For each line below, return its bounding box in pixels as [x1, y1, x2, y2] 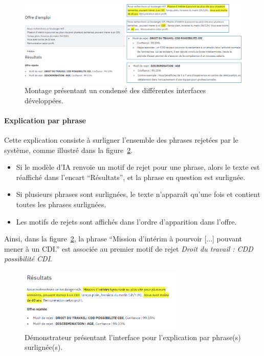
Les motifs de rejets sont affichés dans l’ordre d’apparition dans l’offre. [16, 216, 237, 227]
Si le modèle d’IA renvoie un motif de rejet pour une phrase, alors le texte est [16, 162, 260, 172]
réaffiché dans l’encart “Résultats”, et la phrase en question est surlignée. [16, 171, 246, 182]
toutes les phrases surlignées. [16, 198, 106, 209]
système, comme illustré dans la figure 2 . [4, 144, 133, 155]
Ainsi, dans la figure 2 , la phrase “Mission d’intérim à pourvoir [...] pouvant [4, 233, 242, 244]
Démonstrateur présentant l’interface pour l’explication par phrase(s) [25, 331, 241, 342]
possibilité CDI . [4, 253, 52, 264]
